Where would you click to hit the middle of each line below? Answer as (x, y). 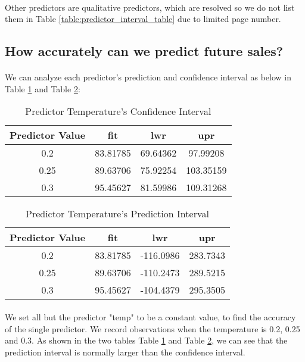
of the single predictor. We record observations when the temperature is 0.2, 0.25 (152, 328)
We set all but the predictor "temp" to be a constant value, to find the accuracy (150, 316)
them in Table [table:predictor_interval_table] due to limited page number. (143, 19)
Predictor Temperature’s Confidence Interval (118, 111)
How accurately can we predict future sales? (144, 51)
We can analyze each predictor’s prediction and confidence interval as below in (148, 77)
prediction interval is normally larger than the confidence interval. (125, 352)
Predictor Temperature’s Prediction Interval (117, 214)
